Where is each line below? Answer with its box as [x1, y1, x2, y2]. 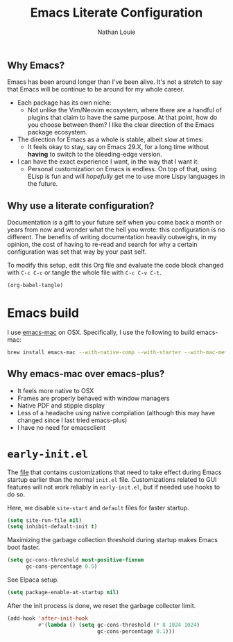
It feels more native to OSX [17, 386, 94, 394]
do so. [7, 490, 26, 498]
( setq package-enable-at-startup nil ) [7, 589, 119, 596]
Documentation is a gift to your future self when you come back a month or [7, 218, 222, 227]
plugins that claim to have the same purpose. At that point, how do [27, 113, 218, 122]
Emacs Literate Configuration [30, 5, 203, 21]
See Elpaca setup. [7, 575, 59, 584]
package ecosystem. [27, 128, 88, 137]
